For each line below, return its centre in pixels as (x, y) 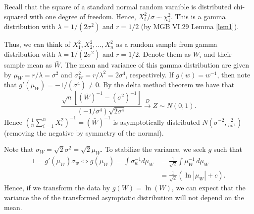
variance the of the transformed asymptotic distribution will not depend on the (124, 197)
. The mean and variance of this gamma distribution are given (155, 64)
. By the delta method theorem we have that (167, 85)
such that (228, 149)
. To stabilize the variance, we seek (153, 149)
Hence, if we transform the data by (57, 188)
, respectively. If (150, 74)
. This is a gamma (198, 16)
